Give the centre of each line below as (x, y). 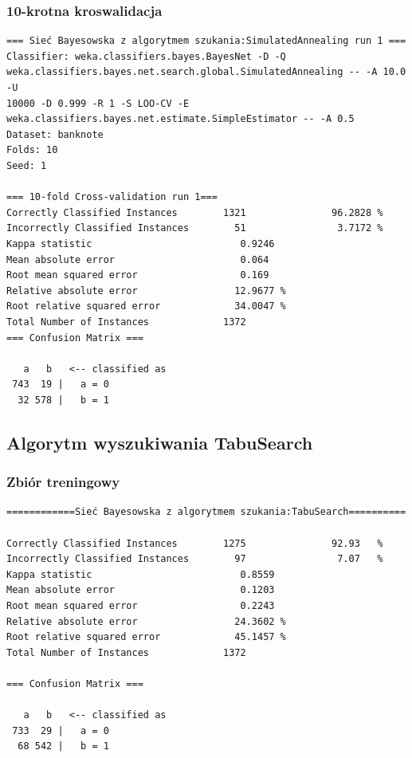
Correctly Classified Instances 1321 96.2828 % (195, 212)
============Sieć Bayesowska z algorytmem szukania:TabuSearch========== (206, 512)
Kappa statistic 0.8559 (141, 574)
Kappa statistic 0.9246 (141, 244)
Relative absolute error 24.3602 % (146, 621)
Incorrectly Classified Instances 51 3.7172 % (195, 228)
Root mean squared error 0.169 (138, 275)
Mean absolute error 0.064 (138, 259)
